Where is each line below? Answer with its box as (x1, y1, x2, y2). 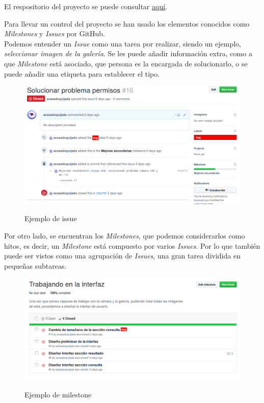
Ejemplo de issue (24, 213, 77, 224)
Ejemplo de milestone (24, 389, 92, 399)
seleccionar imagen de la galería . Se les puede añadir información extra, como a (4, 48, 252, 59)
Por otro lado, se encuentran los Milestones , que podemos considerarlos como (4, 230, 245, 241)
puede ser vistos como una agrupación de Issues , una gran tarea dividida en (4, 250, 241, 261)
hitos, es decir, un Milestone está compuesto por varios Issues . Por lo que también (4, 240, 260, 251)
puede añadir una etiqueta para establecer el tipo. (4, 68, 160, 79)
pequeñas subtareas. (4, 260, 67, 271)
